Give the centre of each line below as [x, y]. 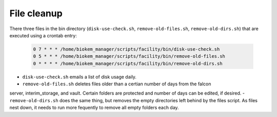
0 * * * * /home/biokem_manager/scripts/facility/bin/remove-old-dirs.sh [128, 63]
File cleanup [36, 13]
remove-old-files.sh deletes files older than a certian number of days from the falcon [117, 84]
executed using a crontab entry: [43, 35]
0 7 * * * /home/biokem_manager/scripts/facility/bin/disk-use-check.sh [126, 49]
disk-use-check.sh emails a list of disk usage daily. [80, 77]
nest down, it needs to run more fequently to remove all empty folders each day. [94, 108]
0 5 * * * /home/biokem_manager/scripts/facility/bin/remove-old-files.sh [129, 56]
